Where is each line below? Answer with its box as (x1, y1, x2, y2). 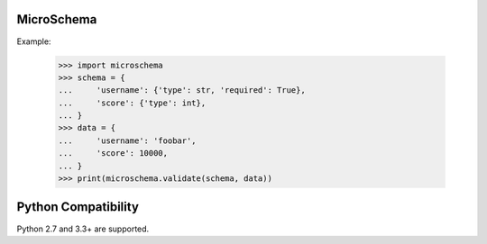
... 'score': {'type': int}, (58, 97, 207, 108)
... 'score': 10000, (58, 149, 169, 158)
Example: (16, 36, 51, 47)
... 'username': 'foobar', (58, 135, 198, 146)
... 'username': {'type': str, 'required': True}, (58, 86, 306, 95)
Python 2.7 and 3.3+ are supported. (16, 223, 150, 234)
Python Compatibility (16, 199, 140, 215)
